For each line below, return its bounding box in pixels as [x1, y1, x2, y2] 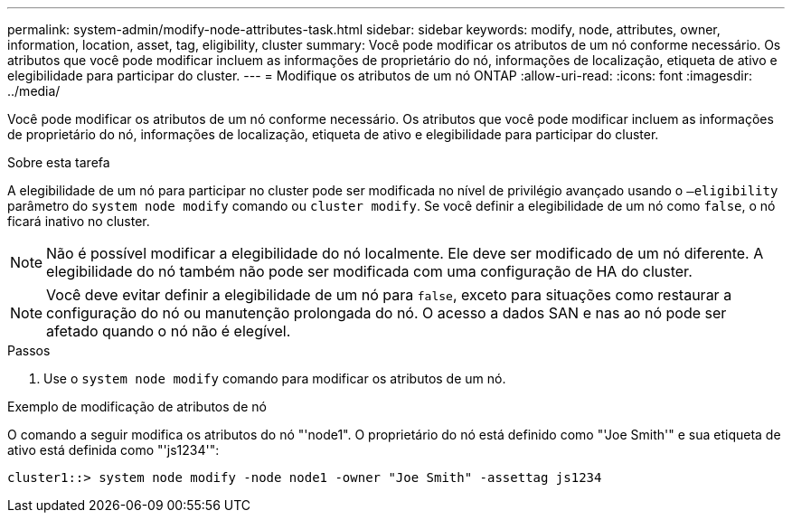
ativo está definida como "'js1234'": [7, 442, 220, 458]
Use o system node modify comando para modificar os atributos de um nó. [43, 371, 506, 386]
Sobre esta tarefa [7, 155, 110, 170]
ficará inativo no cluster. [7, 213, 150, 229]
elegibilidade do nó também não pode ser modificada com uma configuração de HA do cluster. [46, 262, 693, 280]
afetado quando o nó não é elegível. [46, 322, 291, 340]
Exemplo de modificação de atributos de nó [7, 399, 267, 414]
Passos [7, 343, 51, 358]
